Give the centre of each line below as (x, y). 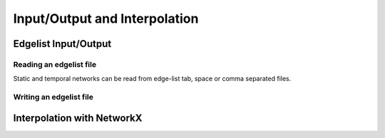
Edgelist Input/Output (62, 44)
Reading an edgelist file (55, 64)
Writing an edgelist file (53, 97)
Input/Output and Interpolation (106, 18)
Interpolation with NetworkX (78, 118)
